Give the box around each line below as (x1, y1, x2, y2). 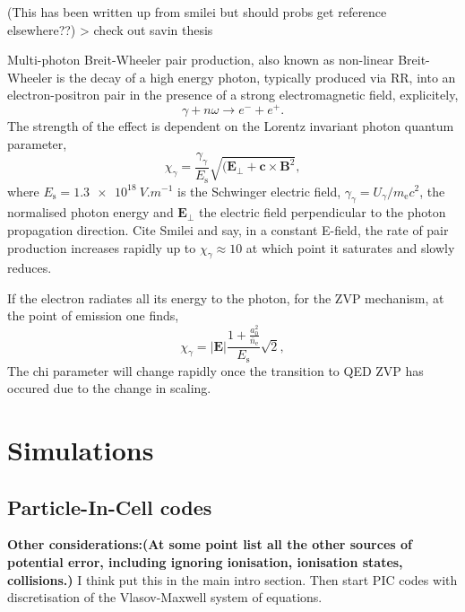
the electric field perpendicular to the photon (199, 203, 446, 222)
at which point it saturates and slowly (245, 238, 455, 257)
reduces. (7, 258, 52, 277)
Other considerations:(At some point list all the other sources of (7, 535, 412, 554)
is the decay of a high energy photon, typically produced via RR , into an (56, 67, 456, 86)
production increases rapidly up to (7, 238, 196, 257)
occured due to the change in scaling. (7, 379, 211, 398)
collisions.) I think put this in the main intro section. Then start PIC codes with (7, 570, 458, 589)
